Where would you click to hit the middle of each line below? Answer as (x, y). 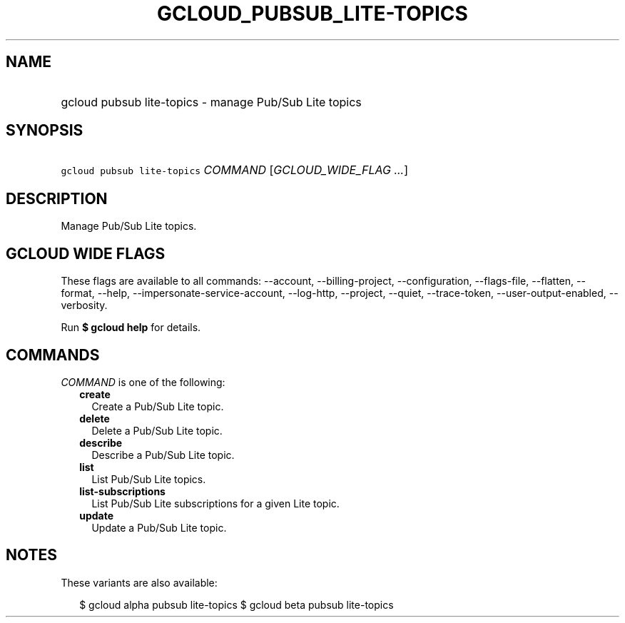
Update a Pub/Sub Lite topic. (159, 527)
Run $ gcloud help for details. (131, 328)
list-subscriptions (122, 491)
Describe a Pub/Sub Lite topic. (163, 455)
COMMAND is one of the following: (143, 382)
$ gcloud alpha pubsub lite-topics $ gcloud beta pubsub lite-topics (237, 604)
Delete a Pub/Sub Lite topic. (157, 430)
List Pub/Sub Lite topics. (149, 479)
